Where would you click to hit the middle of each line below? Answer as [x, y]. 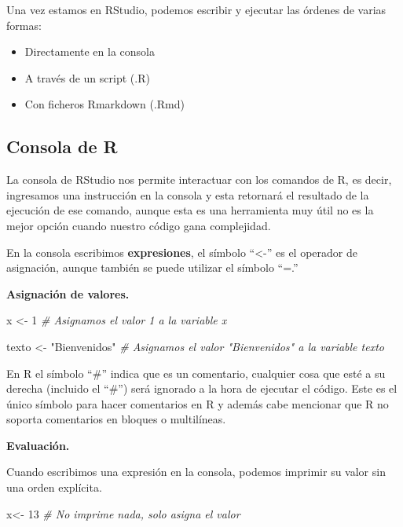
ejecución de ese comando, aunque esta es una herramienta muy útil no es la [190, 210]
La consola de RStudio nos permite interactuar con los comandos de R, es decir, [199, 179]
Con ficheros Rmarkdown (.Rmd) [104, 104]
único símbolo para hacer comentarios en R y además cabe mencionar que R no [198, 403]
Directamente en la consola [90, 51]
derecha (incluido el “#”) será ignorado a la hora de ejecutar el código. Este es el [202, 388]
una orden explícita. [54, 487]
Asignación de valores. [68, 293]
